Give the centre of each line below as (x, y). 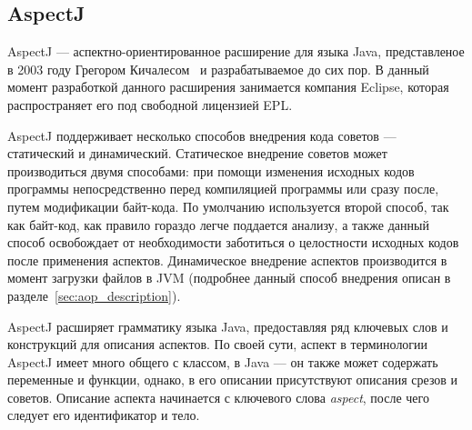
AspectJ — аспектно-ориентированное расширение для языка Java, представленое (236, 51)
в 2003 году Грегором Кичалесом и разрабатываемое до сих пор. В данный (218, 69)
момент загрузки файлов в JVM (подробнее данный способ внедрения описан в (229, 278)
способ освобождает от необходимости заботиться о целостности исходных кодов (233, 242)
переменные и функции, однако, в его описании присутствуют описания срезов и (233, 380)
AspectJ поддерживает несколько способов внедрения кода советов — (202, 135)
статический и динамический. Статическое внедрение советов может (197, 153)
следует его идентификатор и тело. (104, 415)
